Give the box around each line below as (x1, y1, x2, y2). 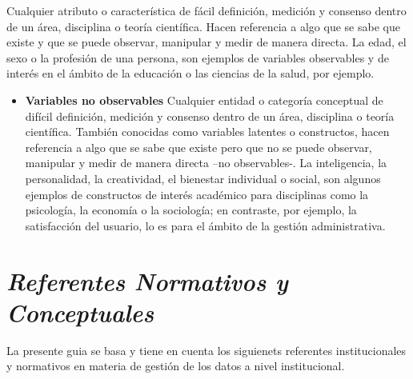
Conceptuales (6, 295, 154, 329)
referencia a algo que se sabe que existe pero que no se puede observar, (25, 138, 372, 155)
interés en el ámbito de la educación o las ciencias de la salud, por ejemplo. (6, 65, 375, 82)
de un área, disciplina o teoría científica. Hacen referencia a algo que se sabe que (6, 18, 400, 34)
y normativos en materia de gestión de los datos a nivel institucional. (6, 357, 345, 374)
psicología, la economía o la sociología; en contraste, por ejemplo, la (25, 201, 357, 218)
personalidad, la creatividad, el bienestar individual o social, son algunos (25, 170, 381, 186)
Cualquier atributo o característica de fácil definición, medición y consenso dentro (6, 2, 407, 18)
